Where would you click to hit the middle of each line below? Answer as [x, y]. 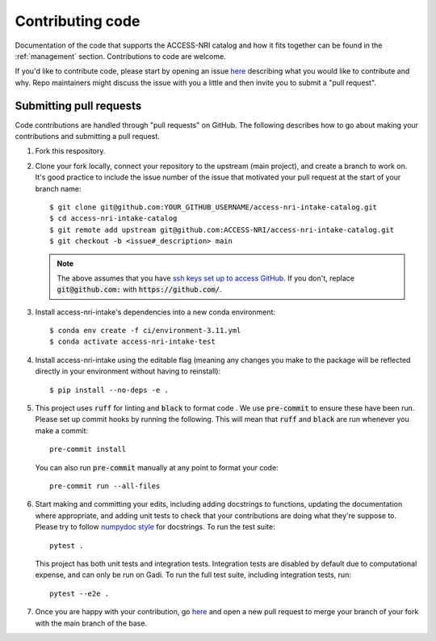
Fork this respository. [70, 151]
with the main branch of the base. [91, 623]
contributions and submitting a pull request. [88, 137]
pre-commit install [88, 449]
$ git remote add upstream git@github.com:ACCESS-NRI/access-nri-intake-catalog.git [222, 230]
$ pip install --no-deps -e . [109, 390]
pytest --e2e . [80, 593]
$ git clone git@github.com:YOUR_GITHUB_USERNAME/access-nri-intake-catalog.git [214, 207]
